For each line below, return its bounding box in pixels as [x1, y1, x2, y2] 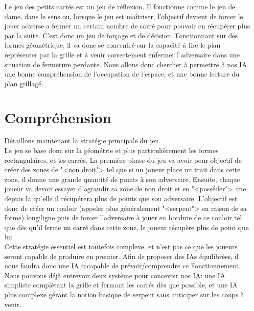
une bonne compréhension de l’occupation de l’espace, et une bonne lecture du [4, 69, 240, 79]
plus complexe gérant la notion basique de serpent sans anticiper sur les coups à [4, 289, 244, 299]
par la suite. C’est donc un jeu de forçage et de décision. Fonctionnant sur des [4, 30, 238, 40]
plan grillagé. [4, 78, 44, 88]
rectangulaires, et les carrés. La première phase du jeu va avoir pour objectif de [4, 155, 242, 165]
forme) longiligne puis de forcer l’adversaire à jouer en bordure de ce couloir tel [4, 212, 242, 223]
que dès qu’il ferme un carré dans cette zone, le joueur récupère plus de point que [4, 222, 249, 232]
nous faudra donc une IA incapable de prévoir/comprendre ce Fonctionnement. [4, 260, 241, 271]
